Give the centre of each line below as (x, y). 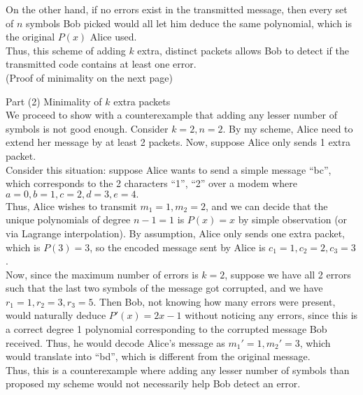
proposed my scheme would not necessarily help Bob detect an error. (153, 383)
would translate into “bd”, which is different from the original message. (158, 356)
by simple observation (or (293, 219)
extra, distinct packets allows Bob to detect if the (243, 50)
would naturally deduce (56, 315)
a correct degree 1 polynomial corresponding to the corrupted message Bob (166, 329)
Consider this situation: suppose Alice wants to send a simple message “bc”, (169, 169)
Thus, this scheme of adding (66, 50)
